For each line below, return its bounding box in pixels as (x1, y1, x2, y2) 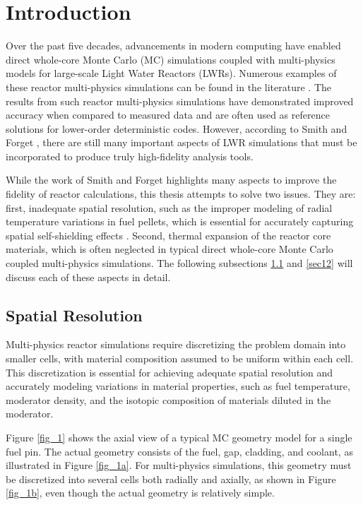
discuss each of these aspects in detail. (6, 269, 171, 284)
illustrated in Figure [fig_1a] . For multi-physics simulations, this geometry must (6, 458, 352, 473)
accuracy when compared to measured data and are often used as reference (6, 107, 330, 122)
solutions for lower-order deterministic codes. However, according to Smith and (6, 121, 347, 136)
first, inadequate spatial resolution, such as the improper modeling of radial (6, 200, 333, 215)
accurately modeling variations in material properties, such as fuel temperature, (6, 379, 350, 393)
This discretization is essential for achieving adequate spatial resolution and (6, 364, 333, 379)
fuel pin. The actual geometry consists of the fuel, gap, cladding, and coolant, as (6, 444, 353, 458)
